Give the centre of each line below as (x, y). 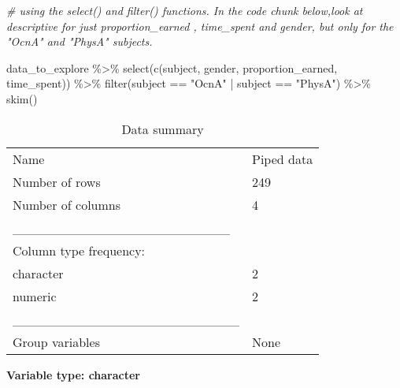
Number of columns (67, 204)
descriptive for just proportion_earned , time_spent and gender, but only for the (200, 26)
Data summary (163, 129)
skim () (22, 98)
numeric (35, 296)
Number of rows (57, 181)
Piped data (283, 159)
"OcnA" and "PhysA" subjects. (80, 41)
